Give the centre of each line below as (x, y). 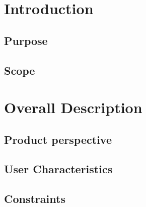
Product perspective (58, 139)
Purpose (26, 40)
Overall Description (73, 107)
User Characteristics (58, 169)
